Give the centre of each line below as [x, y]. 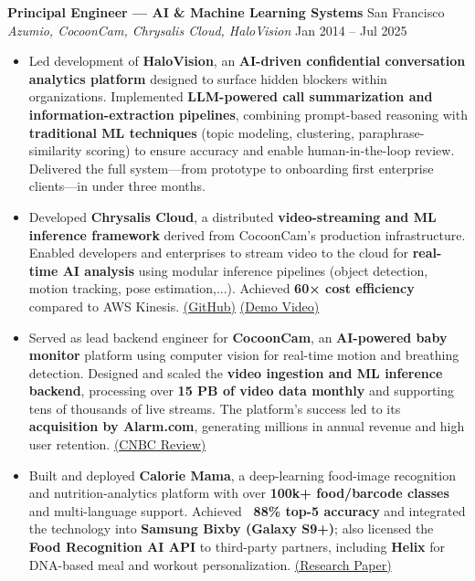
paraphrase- [391, 132]
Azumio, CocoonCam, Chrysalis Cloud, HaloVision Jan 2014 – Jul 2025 [207, 30]
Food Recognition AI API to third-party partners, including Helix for [237, 547]
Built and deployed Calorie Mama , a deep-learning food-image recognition [242, 475]
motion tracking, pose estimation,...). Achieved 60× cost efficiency [222, 288]
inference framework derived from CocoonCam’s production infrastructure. [247, 234]
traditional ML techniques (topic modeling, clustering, [191, 132]
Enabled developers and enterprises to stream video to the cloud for [219, 253]
